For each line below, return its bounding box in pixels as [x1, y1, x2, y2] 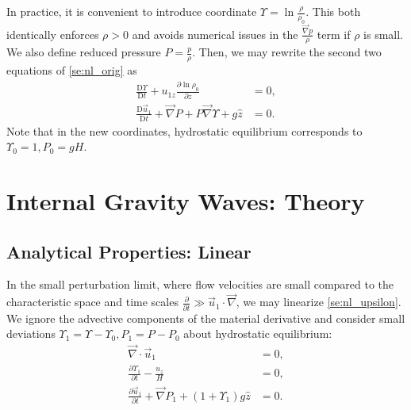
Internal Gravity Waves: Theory [6, 185, 365, 217]
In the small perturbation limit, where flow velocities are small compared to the [6, 276, 394, 293]
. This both [305, 3, 361, 19]
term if [317, 25, 351, 42]
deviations [6, 325, 56, 342]
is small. [363, 25, 404, 42]
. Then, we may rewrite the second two [192, 44, 382, 60]
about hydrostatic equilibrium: [183, 325, 332, 342]
